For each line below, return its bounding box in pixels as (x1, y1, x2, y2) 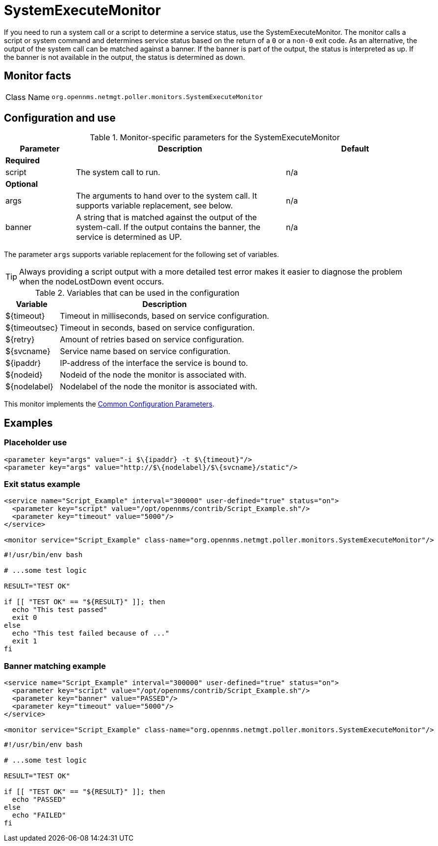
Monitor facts (4, 70, 71, 82)
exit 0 (12, 614, 37, 622)
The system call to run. (76, 167, 160, 178)
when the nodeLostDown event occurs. (19, 277, 164, 287)
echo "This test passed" (12, 606, 107, 614)
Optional (5, 179, 38, 189)
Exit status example (4, 479, 80, 489)
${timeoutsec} (5, 323, 58, 333)
